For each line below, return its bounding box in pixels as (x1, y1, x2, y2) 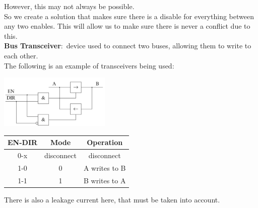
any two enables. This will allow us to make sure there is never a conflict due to (4, 21, 250, 31)
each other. (4, 50, 38, 60)
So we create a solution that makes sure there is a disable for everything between (4, 11, 254, 21)
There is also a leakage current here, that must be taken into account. (4, 194, 220, 204)
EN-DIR (8, 137, 38, 148)
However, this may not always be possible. (4, 1, 135, 11)
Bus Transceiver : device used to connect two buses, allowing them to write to (4, 40, 251, 51)
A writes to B (83, 162, 126, 173)
